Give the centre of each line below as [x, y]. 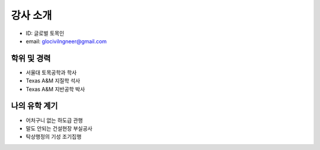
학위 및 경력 [31, 58]
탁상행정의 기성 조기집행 [54, 137]
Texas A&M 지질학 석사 [53, 81]
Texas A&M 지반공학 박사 [55, 89]
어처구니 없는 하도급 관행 [54, 120]
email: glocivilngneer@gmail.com [66, 41]
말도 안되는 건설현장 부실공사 [59, 128]
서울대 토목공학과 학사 [51, 72]
